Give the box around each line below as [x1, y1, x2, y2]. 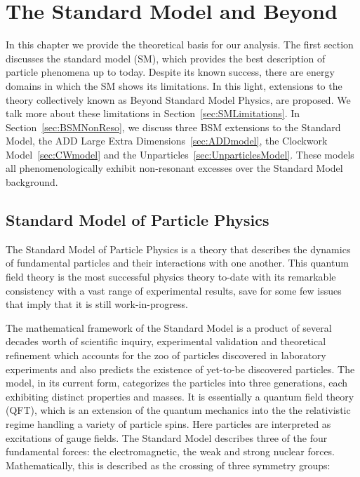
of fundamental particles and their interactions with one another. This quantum [6, 255, 349, 270]
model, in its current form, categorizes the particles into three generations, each [6, 375, 348, 390]
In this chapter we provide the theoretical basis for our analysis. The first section [6, 37, 354, 52]
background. [6, 175, 58, 189]
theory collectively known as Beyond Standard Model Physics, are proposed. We [6, 92, 351, 107]
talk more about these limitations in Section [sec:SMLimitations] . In [6, 106, 300, 121]
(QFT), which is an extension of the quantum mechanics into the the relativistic [6, 403, 351, 417]
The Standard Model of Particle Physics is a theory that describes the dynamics [6, 241, 351, 256]
